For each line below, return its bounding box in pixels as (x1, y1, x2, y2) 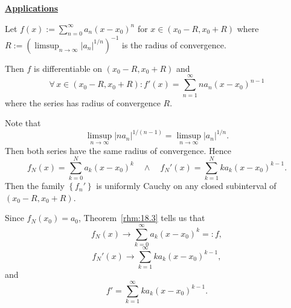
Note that (5, 117, 41, 129)
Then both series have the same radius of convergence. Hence (5, 144, 231, 156)
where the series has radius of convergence (5, 96, 161, 109)
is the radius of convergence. (122, 38, 226, 51)
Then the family (5, 179, 65, 192)
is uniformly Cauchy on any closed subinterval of (96, 179, 277, 192)
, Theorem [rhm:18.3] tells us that (78, 211, 205, 224)
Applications (5, 2, 59, 14)
